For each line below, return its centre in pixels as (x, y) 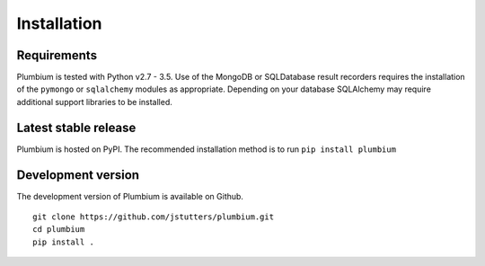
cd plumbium (59, 230)
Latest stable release (76, 127)
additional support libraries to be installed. (94, 102)
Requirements (57, 55)
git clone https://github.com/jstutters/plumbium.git (153, 217)
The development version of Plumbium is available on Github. (130, 196)
